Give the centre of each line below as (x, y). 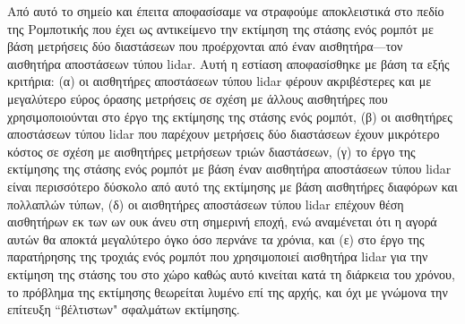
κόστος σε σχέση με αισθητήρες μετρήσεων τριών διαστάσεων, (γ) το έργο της (211, 151)
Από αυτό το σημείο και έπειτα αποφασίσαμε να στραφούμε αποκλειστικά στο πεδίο (226, 11)
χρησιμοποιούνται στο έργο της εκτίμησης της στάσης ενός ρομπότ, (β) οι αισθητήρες (230, 116)
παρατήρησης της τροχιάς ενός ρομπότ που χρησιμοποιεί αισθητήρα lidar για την (218, 256)
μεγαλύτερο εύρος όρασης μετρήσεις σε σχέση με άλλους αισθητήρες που (198, 98)
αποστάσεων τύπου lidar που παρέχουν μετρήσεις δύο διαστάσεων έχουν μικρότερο (224, 134)
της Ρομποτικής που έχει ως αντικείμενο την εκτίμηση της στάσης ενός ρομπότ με (220, 28)
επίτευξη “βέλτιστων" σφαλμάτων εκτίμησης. (124, 309)
